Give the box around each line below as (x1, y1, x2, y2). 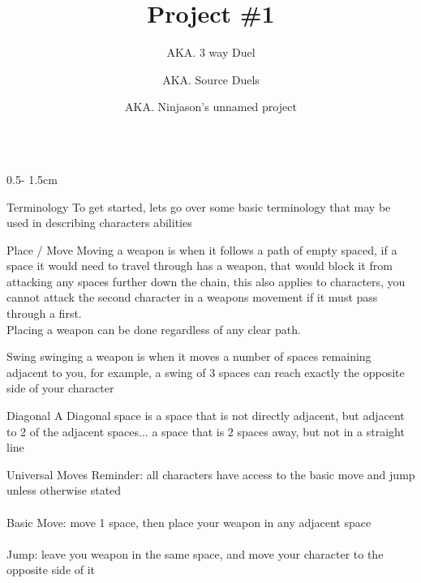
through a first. (6, 305, 82, 322)
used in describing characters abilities (6, 214, 192, 231)
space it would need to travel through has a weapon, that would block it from (6, 257, 393, 274)
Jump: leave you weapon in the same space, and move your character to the (6, 545, 384, 562)
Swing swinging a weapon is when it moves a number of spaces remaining (6, 348, 372, 365)
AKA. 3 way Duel (166, 44, 256, 61)
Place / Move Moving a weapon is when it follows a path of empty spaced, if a (6, 241, 397, 258)
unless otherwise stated (6, 482, 122, 499)
